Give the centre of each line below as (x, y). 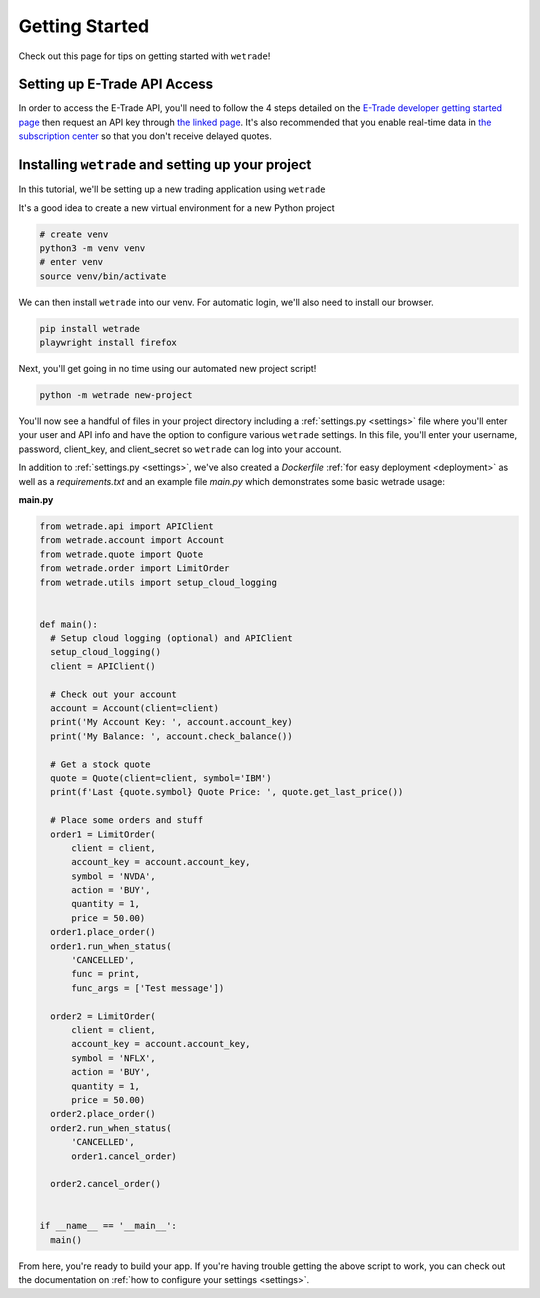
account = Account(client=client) (135, 708)
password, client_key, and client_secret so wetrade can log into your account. (180, 449)
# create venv (74, 234)
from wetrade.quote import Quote (121, 554)
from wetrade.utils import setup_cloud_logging (158, 582)
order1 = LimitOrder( (103, 834)
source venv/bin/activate (103, 276)
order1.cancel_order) (124, 1156)
